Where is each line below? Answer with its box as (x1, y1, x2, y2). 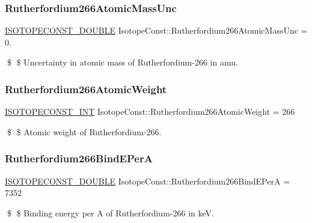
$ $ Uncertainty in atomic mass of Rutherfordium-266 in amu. (7, 56, 238, 69)
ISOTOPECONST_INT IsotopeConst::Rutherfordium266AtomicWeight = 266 (5, 105, 295, 118)
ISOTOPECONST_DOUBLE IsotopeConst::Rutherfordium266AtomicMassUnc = (5, 24, 308, 37)
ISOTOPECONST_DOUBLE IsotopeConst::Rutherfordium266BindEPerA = (5, 174, 290, 187)
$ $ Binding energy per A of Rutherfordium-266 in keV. (7, 206, 214, 219)
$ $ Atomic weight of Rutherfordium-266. (7, 125, 162, 138)
